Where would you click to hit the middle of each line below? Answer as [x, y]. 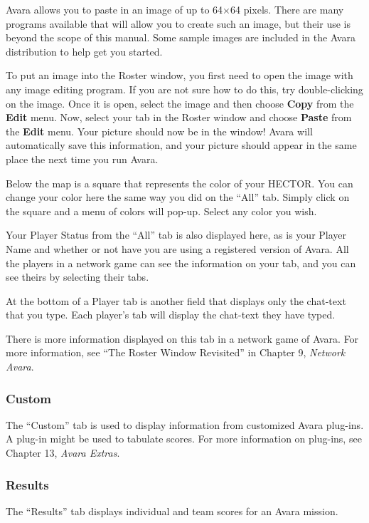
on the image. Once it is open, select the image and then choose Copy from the [180, 103]
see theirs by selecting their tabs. [77, 277]
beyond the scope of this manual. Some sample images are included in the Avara [181, 37]
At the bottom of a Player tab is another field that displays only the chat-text [176, 300]
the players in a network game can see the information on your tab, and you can [181, 263]
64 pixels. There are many [287, 9]
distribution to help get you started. [84, 51]
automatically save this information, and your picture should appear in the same [181, 145]
